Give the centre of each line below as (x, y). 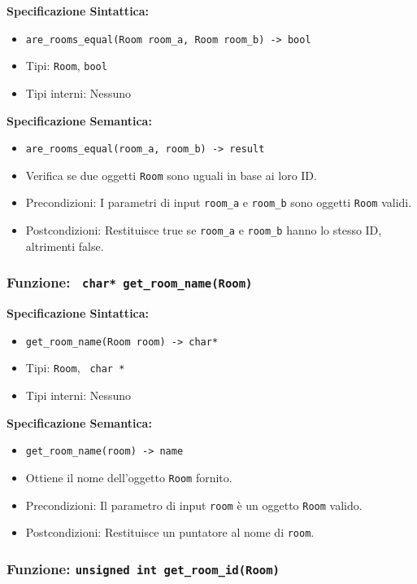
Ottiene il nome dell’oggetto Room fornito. (129, 477)
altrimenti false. (65, 246)
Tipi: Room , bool (66, 66)
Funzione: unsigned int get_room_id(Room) (143, 568)
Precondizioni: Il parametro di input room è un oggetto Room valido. (194, 505)
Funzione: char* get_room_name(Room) (130, 282)
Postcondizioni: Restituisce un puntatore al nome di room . (170, 532)
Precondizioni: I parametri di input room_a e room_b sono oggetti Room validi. (219, 202)
